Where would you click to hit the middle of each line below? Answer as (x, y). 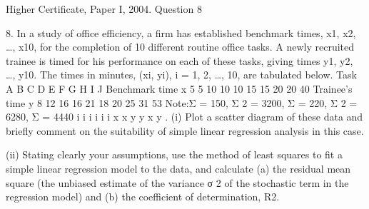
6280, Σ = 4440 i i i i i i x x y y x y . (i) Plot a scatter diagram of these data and (184, 117)
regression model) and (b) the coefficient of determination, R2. (143, 197)
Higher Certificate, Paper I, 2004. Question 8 (104, 9)
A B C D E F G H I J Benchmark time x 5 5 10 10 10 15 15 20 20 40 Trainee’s (179, 88)
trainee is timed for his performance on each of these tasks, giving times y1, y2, (180, 60)
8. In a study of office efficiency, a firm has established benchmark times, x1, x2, (181, 32)
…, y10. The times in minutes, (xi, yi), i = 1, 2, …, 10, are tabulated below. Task (181, 75)
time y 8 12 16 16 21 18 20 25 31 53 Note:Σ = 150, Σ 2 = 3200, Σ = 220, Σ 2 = (182, 102)
